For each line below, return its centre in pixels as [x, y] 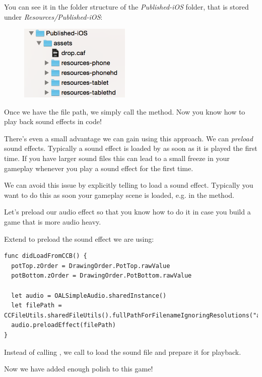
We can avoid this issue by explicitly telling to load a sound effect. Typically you [129, 185]
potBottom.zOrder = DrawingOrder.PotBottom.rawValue [102, 276]
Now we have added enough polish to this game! [79, 369]
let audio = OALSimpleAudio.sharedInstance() [89, 295]
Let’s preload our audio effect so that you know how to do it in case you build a [127, 212]
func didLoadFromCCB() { [46, 256]
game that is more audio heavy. [53, 221]
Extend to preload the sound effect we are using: [79, 238]
